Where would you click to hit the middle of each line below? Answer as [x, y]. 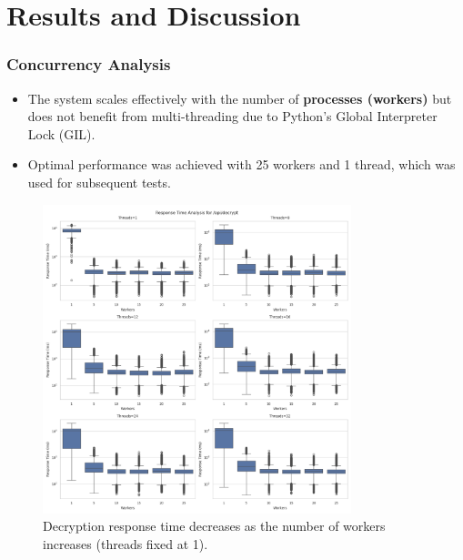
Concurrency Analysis [89, 64]
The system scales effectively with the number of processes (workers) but [240, 98]
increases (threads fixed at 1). [126, 543]
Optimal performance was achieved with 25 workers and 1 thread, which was [242, 164]
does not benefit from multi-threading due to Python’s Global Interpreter [232, 116]
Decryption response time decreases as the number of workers [214, 526]
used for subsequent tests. [99, 182]
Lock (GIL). [61, 133]
